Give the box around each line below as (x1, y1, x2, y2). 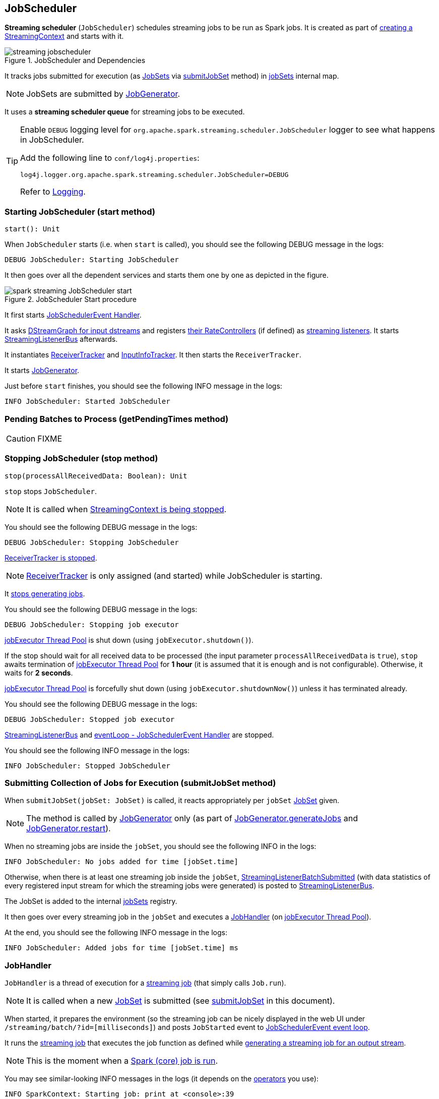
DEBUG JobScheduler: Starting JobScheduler (5, 256, 179, 264)
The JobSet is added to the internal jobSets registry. (5, 897, 177, 906)
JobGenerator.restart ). (26, 823, 111, 834)
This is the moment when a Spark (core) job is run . (26, 1056, 218, 1066)
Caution (6, 433, 36, 444)
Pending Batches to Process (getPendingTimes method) (5, 413, 229, 424)
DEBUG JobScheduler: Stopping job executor (5, 620, 179, 629)
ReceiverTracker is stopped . (5, 553, 97, 562)
